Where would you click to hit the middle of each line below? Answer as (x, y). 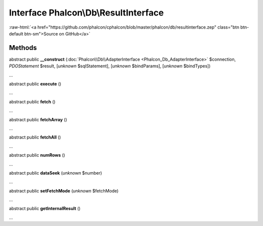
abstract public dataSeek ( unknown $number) (56, 173)
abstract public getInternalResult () (45, 209)
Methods (23, 48)
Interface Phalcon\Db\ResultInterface (86, 13)
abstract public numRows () (37, 155)
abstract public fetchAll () (35, 137)
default (16, 33)
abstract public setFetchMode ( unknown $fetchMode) (64, 191)
